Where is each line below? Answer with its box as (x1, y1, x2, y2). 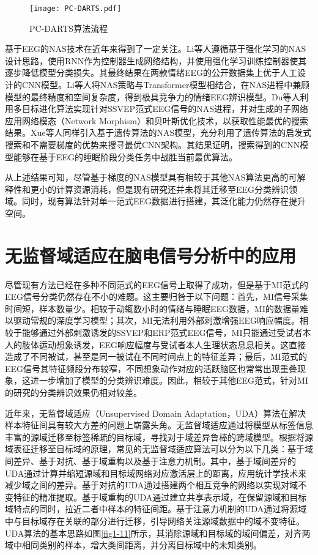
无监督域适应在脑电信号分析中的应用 (5, 242, 297, 267)
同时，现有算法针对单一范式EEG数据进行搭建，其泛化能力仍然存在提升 (21, 195, 306, 207)
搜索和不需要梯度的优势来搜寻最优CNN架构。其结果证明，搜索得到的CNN (5, 138, 300, 151)
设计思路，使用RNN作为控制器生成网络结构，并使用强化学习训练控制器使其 (5, 54, 307, 67)
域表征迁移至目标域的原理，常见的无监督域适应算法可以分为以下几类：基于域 (5, 442, 313, 455)
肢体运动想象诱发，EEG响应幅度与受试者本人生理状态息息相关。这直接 (21, 338, 306, 351)
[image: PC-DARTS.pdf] (29, 4, 122, 13)
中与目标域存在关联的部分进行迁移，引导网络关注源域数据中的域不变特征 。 (5, 514, 305, 527)
